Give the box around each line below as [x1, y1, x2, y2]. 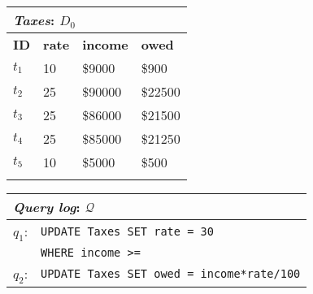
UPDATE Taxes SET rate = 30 [41, 225, 214, 239]
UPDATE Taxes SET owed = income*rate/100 [41, 267, 301, 281]
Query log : [13, 197, 80, 216]
